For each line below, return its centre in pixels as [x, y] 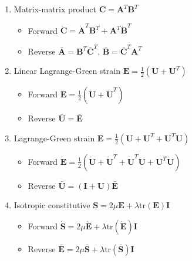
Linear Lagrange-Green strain [67, 71]
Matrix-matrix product [55, 9]
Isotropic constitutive [52, 205]
